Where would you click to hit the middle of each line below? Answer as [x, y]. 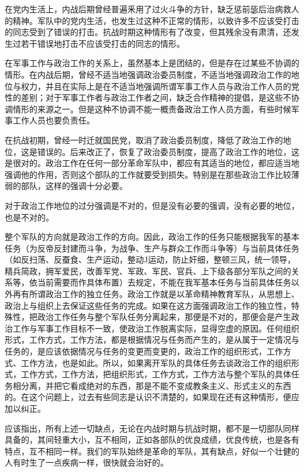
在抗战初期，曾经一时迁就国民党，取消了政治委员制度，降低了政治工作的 [144, 139]
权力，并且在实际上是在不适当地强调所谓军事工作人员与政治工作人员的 [156, 86]
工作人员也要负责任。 [53, 120]
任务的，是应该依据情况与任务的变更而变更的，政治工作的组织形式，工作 [144, 351]
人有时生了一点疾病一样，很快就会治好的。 [87, 462]
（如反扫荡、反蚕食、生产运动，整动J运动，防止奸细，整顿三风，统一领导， [150, 259]
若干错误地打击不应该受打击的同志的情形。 [103, 43]
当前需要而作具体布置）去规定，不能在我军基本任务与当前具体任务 [164, 282]
